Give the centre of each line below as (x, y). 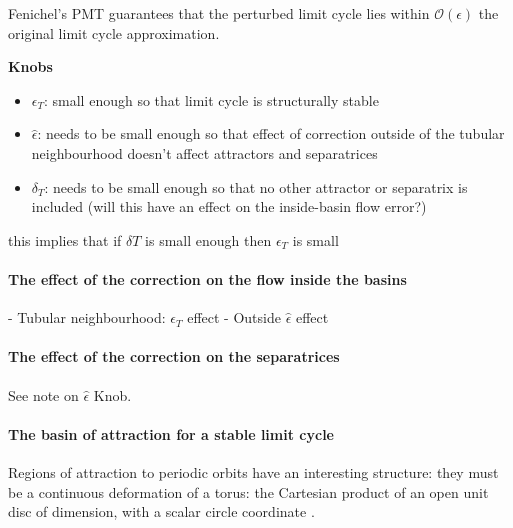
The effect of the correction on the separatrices (174, 356)
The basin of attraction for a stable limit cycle (171, 433)
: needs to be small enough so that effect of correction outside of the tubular (271, 133)
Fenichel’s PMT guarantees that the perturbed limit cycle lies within (219, 13)
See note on (43, 394)
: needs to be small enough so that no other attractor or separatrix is (256, 186)
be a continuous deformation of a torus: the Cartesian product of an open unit (248, 491)
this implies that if (65, 239)
